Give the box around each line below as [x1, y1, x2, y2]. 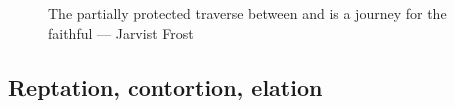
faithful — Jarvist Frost [48, 22, 194, 43]
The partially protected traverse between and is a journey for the [48, 3, 447, 23]
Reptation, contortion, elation [8, 71, 323, 102]
